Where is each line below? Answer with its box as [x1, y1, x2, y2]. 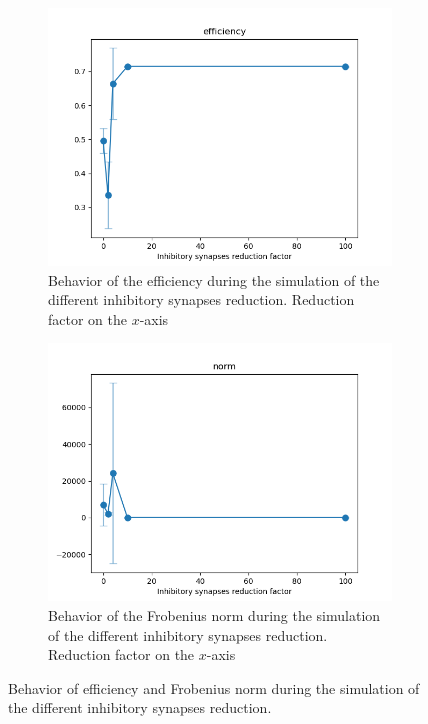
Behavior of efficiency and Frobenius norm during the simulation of [8, 677, 420, 698]
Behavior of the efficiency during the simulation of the [48, 269, 380, 290]
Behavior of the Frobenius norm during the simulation [48, 604, 381, 625]
